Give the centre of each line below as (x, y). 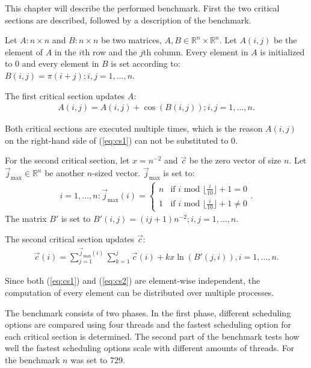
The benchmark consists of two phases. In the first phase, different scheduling (148, 312)
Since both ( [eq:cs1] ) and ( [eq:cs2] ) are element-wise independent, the (133, 281)
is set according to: (146, 63)
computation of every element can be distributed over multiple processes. (140, 292)
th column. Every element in (196, 51)
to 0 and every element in (52, 63)
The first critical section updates (65, 95)
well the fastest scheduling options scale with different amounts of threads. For (150, 348)
